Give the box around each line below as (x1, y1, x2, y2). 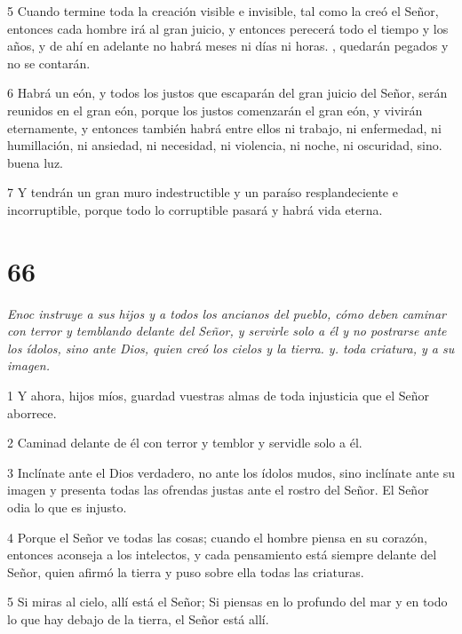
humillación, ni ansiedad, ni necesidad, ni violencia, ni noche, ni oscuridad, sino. (7, 136, 442, 155)
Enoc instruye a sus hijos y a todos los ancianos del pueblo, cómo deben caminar (7, 304, 447, 322)
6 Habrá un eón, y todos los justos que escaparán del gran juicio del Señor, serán (7, 83, 448, 102)
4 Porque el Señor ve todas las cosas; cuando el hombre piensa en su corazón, (7, 527, 427, 546)
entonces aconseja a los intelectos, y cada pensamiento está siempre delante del (7, 545, 437, 564)
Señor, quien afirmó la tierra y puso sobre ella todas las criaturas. (7, 562, 364, 581)
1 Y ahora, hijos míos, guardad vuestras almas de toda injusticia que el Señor (7, 386, 430, 405)
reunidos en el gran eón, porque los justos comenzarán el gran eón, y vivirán (7, 100, 423, 119)
